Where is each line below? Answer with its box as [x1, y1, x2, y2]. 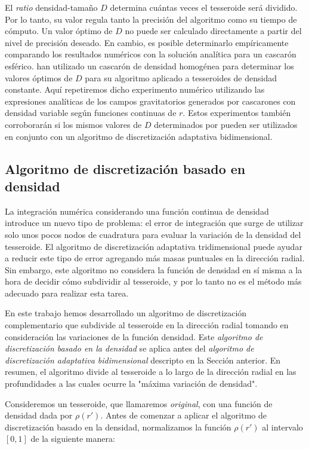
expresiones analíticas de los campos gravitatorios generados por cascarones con [5, 94, 296, 107]
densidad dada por [5, 409, 73, 421]
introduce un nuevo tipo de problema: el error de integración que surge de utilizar [5, 216, 304, 229]
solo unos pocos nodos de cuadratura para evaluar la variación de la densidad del [5, 228, 301, 240]
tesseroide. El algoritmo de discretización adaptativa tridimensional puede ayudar [5, 240, 302, 252]
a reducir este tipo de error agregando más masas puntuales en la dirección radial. [5, 252, 305, 264]
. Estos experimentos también [183, 106, 291, 119]
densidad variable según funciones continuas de [5, 106, 177, 119]
